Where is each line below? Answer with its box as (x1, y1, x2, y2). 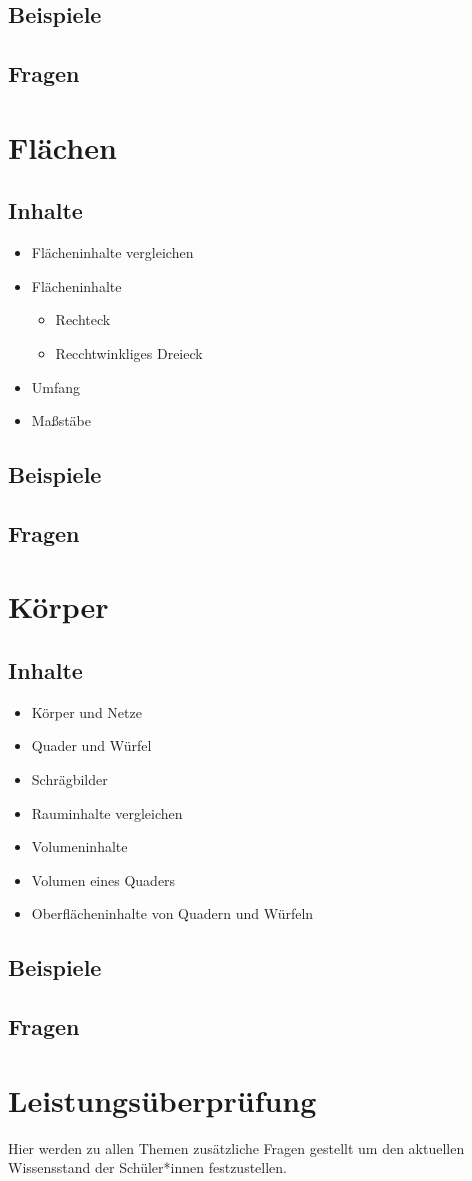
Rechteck (55, 309, 111, 330)
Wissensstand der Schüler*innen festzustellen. (8, 1157, 287, 1178)
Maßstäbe (31, 410, 91, 431)
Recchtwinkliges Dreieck (55, 342, 203, 363)
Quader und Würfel (31, 735, 152, 756)
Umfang (31, 376, 81, 397)
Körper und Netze (31, 701, 142, 722)
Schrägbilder (31, 769, 108, 790)
